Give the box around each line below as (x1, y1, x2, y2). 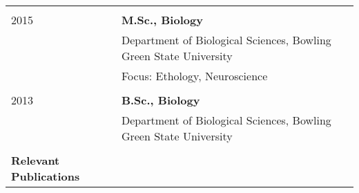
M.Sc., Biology (121, 12, 203, 28)
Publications (11, 168, 80, 184)
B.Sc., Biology (121, 92, 200, 108)
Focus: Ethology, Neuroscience (121, 68, 268, 84)
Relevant (11, 152, 60, 168)
